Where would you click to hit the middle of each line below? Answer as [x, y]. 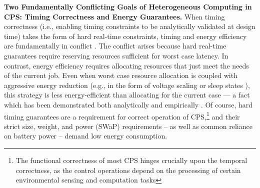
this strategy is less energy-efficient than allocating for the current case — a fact [127, 95]
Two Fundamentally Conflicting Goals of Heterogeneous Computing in [128, 6]
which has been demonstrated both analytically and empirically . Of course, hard [128, 104]
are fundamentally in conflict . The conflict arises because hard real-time [115, 46]
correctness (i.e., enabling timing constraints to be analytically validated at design [130, 26]
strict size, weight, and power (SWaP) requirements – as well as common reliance [128, 126]
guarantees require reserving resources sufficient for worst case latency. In [116, 55]
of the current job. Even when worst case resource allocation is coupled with [121, 75]
